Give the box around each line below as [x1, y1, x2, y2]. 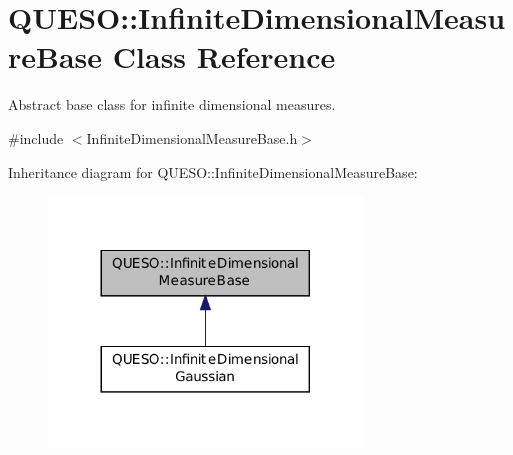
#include [8, 127, 64, 148]
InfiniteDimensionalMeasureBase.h [86, 127, 298, 148]
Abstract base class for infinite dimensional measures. [8, 94, 336, 115]
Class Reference [112, 36, 336, 77]
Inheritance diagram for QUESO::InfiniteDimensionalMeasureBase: [8, 161, 418, 182]
